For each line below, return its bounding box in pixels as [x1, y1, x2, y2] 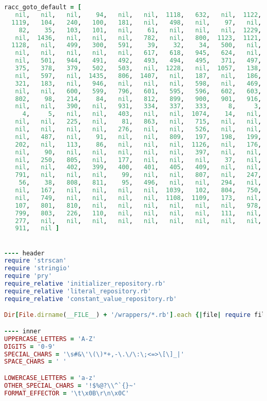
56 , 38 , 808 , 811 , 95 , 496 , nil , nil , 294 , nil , [18, 179, 262, 187]
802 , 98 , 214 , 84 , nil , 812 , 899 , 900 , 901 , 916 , [15, 95, 262, 103]
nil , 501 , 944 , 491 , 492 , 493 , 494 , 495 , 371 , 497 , [15, 57, 262, 65]
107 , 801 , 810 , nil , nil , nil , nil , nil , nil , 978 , [15, 202, 262, 209]
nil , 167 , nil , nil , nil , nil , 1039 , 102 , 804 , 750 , [15, 187, 262, 194]
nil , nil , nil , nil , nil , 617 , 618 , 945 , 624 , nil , [15, 49, 262, 57]
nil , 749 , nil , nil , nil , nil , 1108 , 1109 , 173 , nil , [15, 194, 262, 202]
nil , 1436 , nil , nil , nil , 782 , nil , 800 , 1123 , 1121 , [15, 34, 262, 42]
